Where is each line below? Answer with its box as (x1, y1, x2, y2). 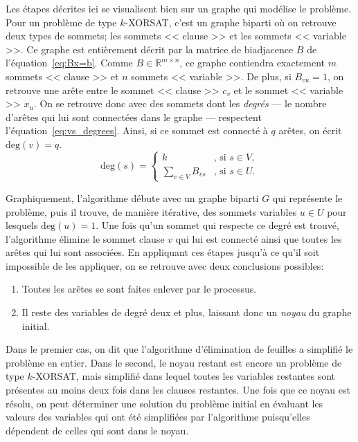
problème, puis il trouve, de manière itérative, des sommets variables (6, 204, 297, 219)
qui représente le (272, 190, 343, 205)
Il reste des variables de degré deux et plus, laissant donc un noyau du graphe (21, 305, 352, 320)
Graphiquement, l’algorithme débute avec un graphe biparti (6, 190, 259, 205)
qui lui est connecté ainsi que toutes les (175, 231, 342, 246)
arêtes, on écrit (278, 123, 342, 138)
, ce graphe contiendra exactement (179, 55, 325, 70)
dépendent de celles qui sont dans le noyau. (6, 423, 189, 437)
